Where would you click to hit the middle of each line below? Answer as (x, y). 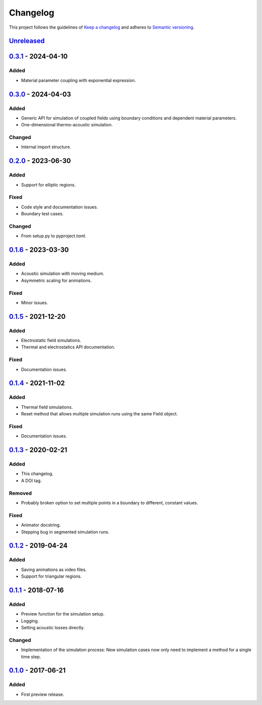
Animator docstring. (41, 525)
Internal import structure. (46, 147)
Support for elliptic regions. (49, 185)
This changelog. (37, 474)
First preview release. (43, 694)
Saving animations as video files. (54, 569)
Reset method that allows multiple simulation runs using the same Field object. (99, 414)
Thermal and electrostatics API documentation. (68, 347)
